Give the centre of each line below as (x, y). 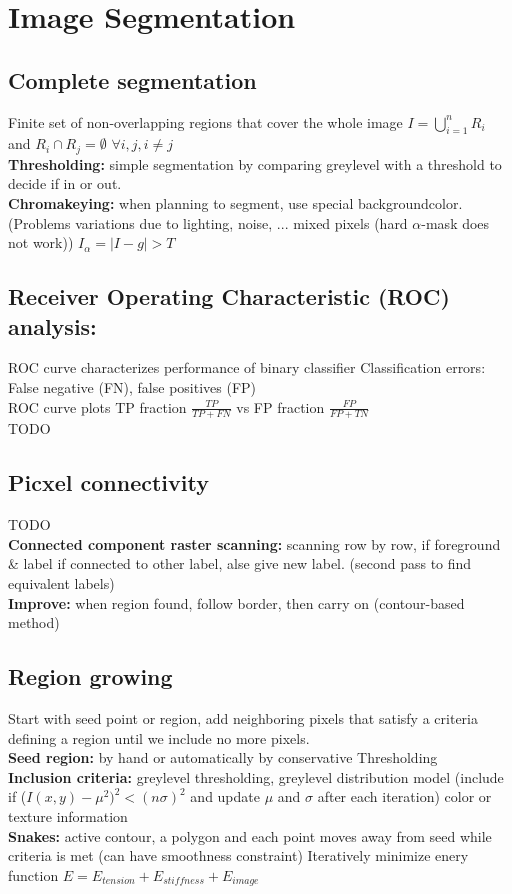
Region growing (90, 676)
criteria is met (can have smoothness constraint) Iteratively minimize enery (238, 855)
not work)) (41, 242)
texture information (68, 815)
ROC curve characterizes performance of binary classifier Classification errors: (247, 367)
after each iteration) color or (404, 796)
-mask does (455, 222)
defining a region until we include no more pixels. (159, 737)
